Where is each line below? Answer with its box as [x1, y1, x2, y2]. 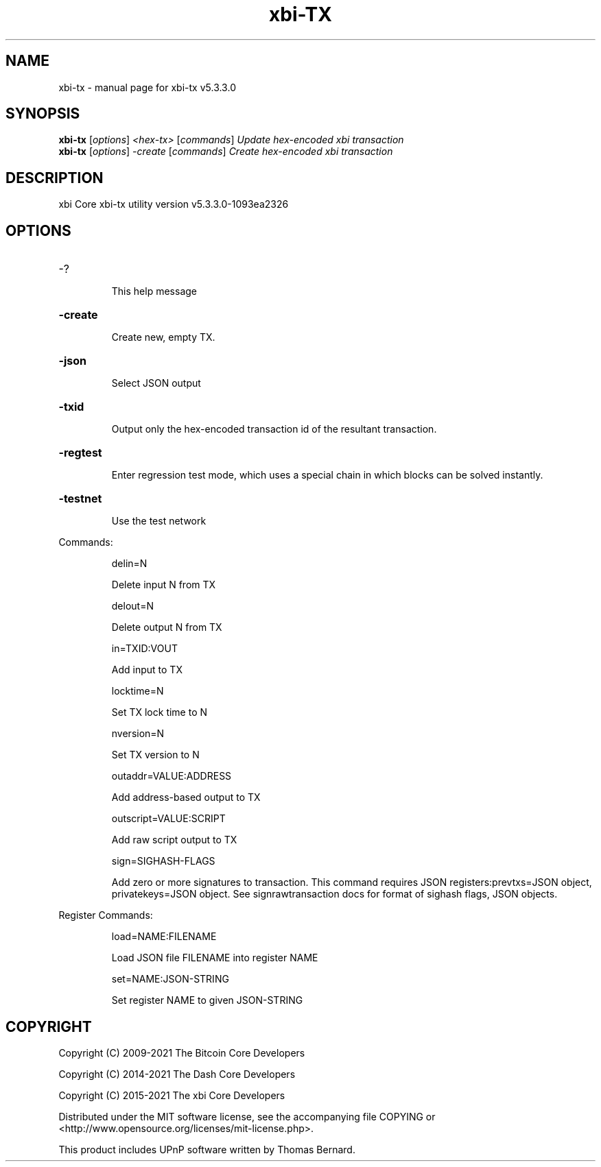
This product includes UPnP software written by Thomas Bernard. [58, 1143, 355, 1155]
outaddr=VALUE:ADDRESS [111, 770, 232, 782]
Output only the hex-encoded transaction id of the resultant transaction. [111, 423, 437, 435]
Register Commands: [58, 909, 153, 922]
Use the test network [111, 515, 207, 527]
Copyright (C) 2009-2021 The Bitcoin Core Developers [58, 1046, 305, 1059]
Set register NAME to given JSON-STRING [111, 994, 303, 1007]
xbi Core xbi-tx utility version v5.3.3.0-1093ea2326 [58, 198, 289, 210]
